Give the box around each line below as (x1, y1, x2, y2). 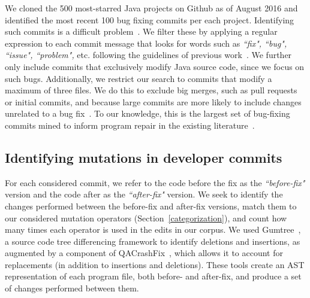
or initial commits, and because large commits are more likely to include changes (5, 95, 302, 108)
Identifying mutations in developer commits (5, 148, 282, 166)
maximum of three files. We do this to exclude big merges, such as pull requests (5, 84, 297, 96)
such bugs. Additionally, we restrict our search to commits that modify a (5, 72, 272, 84)
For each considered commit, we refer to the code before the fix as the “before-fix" (5, 176, 305, 188)
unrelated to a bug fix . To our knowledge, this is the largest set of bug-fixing (5, 107, 290, 120)
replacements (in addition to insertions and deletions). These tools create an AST (5, 258, 305, 270)
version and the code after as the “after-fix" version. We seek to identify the (5, 188, 283, 200)
